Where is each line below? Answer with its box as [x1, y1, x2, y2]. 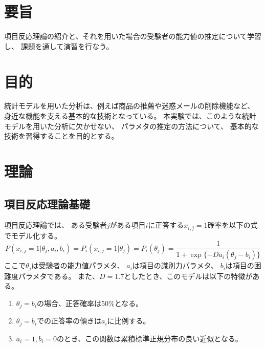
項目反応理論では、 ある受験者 [4, 220, 107, 230]
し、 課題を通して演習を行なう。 [4, 40, 114, 51]
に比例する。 [107, 315, 150, 326]
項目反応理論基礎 [4, 196, 90, 211]
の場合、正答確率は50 [37, 297, 109, 308]
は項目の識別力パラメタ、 [132, 260, 218, 271]
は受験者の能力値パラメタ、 [31, 260, 124, 271]
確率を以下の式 [207, 220, 258, 230]
